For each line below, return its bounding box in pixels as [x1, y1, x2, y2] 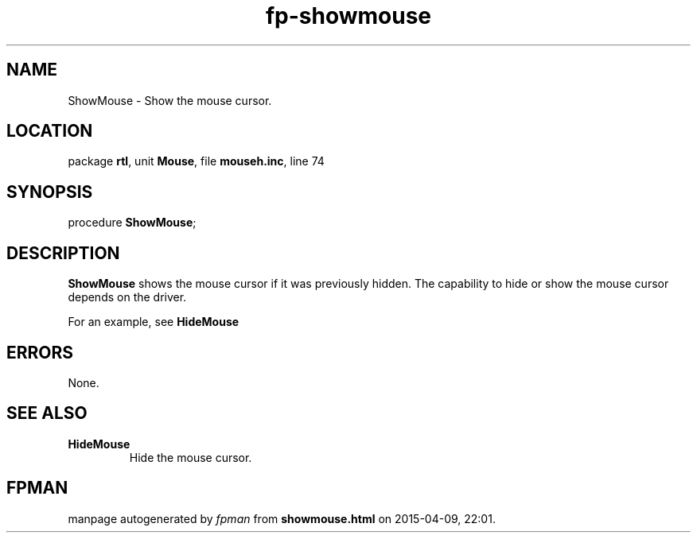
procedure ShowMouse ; [68, 215, 197, 230]
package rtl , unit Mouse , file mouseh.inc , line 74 [68, 154, 325, 169]
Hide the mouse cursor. [129, 450, 252, 464]
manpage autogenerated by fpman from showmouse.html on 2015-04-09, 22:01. [68, 511, 496, 525]
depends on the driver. [68, 290, 187, 304]
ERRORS [6, 342, 74, 363]
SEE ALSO [6, 403, 88, 424]
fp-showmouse [265, 2, 432, 29]
